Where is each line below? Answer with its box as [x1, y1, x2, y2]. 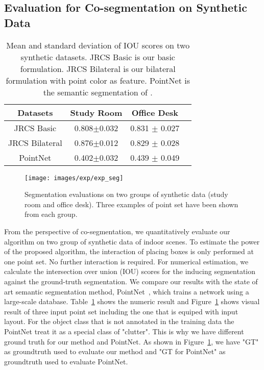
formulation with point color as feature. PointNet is [6, 74, 190, 86]
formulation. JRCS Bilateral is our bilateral [20, 62, 176, 75]
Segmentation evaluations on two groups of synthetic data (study [25, 189, 228, 200]
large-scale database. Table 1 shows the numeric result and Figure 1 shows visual [4, 296, 260, 307]
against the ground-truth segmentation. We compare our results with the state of [4, 276, 258, 286]
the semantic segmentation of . [43, 86, 153, 98]
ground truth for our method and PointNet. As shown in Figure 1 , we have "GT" [4, 336, 259, 347]
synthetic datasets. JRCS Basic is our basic [20, 51, 175, 63]
